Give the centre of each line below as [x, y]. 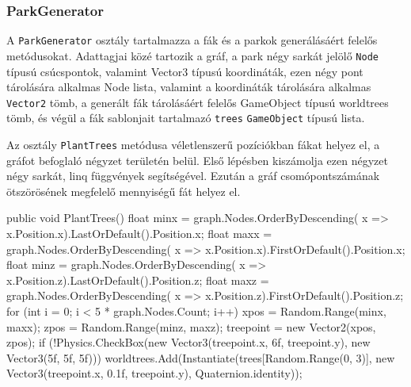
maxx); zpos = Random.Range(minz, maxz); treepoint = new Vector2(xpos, [191, 326]
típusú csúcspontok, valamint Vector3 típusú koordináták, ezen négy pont [185, 71]
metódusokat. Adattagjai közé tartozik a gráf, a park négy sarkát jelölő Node [192, 55]
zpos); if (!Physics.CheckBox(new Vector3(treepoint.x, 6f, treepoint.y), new [188, 342]
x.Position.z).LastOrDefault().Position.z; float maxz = [138, 280]
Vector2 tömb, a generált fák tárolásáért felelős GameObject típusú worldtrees [198, 102]
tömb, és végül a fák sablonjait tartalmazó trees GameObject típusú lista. [186, 118]
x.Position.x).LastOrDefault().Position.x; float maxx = [139, 234]
